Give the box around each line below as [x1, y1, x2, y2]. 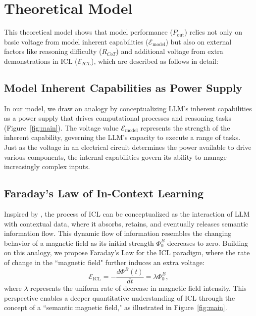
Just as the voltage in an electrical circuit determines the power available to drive [4, 142, 252, 152]
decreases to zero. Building [167, 237, 249, 248]
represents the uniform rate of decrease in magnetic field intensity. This [30, 283, 247, 293]
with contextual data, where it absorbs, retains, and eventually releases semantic [4, 218, 249, 228]
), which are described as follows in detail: [91, 55, 218, 66]
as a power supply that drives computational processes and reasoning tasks [4, 113, 231, 123]
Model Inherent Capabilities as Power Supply [4, 80, 243, 95]
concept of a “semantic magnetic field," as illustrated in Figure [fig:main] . [4, 302, 227, 313]
